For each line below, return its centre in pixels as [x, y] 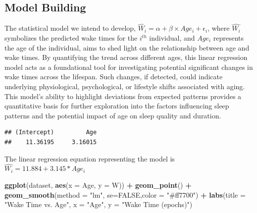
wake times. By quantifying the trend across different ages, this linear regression [126, 57]
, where [219, 28]
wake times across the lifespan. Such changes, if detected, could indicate [114, 77]
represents [229, 38]
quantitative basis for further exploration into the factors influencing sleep [117, 106]
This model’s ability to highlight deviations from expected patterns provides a [123, 96]
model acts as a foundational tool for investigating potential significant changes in [129, 67]
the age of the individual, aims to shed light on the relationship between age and [127, 47]
